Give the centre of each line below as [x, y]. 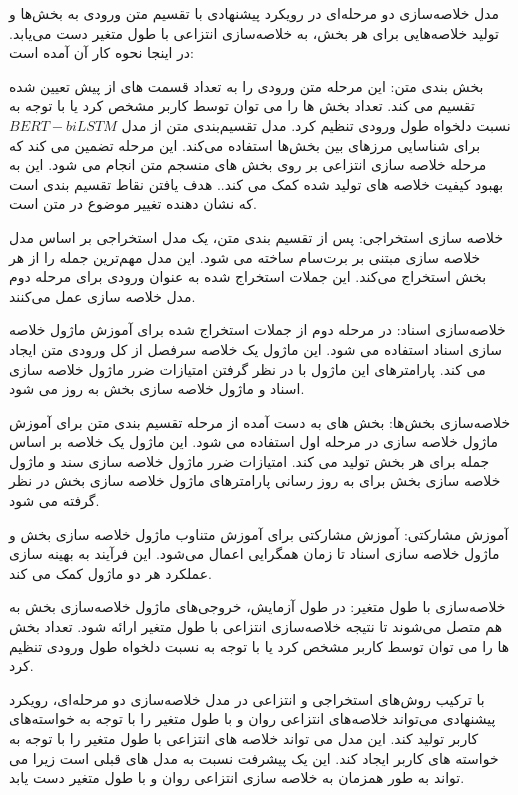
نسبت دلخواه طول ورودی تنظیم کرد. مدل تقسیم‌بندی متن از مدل [316, 124]
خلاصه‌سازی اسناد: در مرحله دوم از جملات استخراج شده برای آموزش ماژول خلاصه [257, 329]
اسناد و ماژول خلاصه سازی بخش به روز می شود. [157, 388]
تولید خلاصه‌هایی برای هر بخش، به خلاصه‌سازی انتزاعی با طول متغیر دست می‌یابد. [254, 32]
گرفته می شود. [54, 500]
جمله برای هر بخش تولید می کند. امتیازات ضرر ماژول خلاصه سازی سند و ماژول [249, 460]
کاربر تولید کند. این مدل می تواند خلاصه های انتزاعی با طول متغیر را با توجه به [244, 738]
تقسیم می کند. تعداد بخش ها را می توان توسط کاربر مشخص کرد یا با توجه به [242, 105]
